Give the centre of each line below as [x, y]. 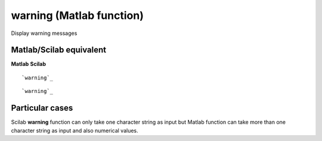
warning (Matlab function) [78, 15]
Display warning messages [44, 33]
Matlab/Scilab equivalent [59, 50]
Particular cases [42, 108]
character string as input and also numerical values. [75, 130]
